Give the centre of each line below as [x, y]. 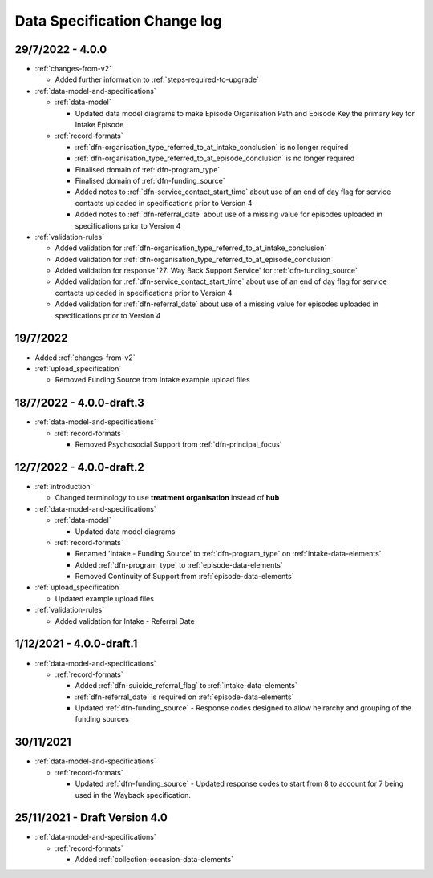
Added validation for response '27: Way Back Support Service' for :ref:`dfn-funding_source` [206, 271]
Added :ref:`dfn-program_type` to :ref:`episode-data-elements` [179, 564]
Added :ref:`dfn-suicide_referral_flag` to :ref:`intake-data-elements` [186, 686]
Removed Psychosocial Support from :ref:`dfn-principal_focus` [178, 444]
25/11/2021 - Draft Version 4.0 [91, 818]
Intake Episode [99, 125]
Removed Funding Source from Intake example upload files [152, 380]
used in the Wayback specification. [133, 795]
